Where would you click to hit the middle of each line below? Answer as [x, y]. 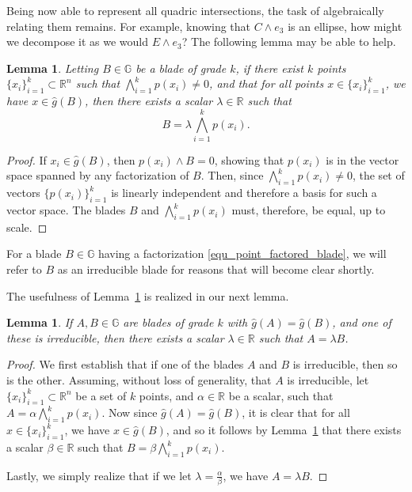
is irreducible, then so [345, 364]
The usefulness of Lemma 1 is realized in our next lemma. [148, 295]
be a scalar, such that [281, 395]
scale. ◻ [27, 227]
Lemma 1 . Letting [53, 68]
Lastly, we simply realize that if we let [99, 475]
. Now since [130, 413]
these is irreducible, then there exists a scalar [115, 337]
